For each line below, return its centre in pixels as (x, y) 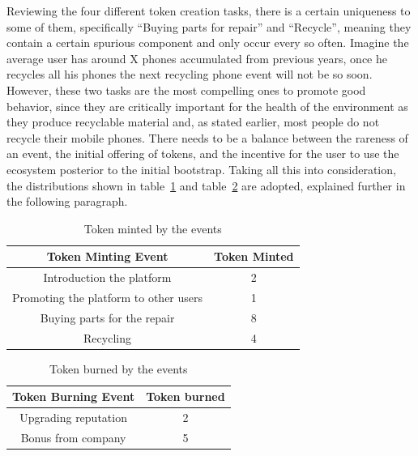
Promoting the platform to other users (108, 297)
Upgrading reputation (73, 418)
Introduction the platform (107, 277)
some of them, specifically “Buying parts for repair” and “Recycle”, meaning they (209, 26)
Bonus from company (73, 438)
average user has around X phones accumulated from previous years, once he (197, 58)
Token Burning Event (74, 396)
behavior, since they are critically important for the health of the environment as (207, 106)
